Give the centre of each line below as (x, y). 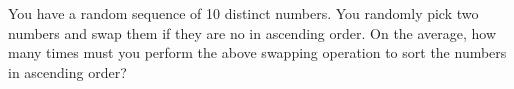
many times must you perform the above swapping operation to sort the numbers (257, 52)
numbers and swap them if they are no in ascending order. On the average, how (252, 32)
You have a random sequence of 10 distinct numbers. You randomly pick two (243, 13)
